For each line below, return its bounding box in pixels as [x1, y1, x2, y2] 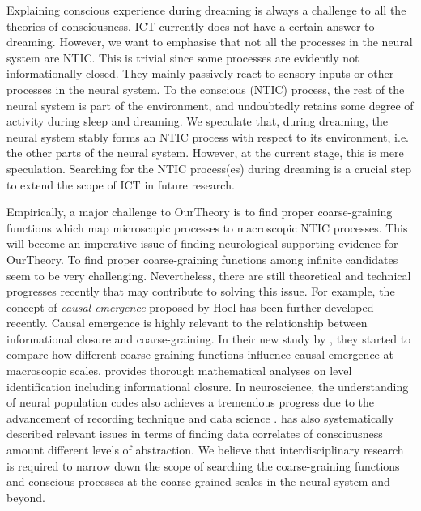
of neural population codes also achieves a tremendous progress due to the [6, 394, 375, 411]
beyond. [6, 488, 45, 505]
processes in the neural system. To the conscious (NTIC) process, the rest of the [6, 80, 405, 97]
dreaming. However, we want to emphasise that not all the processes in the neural [6, 33, 413, 50]
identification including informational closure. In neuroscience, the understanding [6, 377, 409, 394]
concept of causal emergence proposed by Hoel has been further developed [6, 298, 374, 315]
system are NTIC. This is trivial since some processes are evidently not [6, 49, 359, 66]
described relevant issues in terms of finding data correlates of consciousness [6, 425, 383, 442]
